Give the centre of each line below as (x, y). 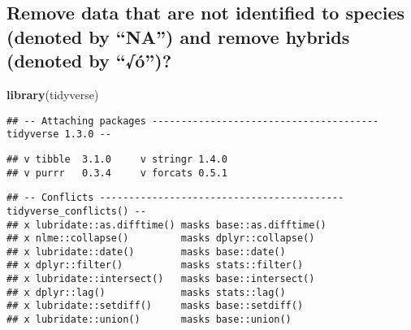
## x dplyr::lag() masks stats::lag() (146, 292)
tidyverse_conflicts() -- (76, 211)
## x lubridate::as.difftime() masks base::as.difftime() (167, 225)
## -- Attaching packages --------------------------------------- (193, 121)
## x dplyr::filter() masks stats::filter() (155, 265)
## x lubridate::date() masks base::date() (146, 252)
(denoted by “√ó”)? (89, 61)
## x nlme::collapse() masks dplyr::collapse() (161, 239)
